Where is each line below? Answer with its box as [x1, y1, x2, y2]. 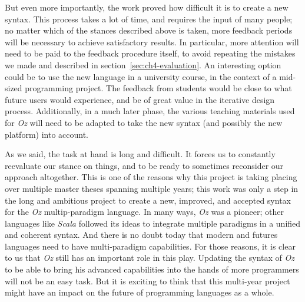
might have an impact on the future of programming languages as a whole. [5, 286, 274, 298]
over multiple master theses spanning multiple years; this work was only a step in [5, 182, 299, 194]
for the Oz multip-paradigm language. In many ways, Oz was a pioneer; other [5, 205, 284, 218]
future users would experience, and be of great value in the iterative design [5, 93, 275, 105]
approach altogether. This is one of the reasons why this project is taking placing [5, 171, 297, 183]
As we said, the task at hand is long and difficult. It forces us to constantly [5, 148, 276, 160]
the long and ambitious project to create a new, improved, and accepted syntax [5, 194, 291, 206]
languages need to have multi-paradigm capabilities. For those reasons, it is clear [5, 240, 296, 252]
